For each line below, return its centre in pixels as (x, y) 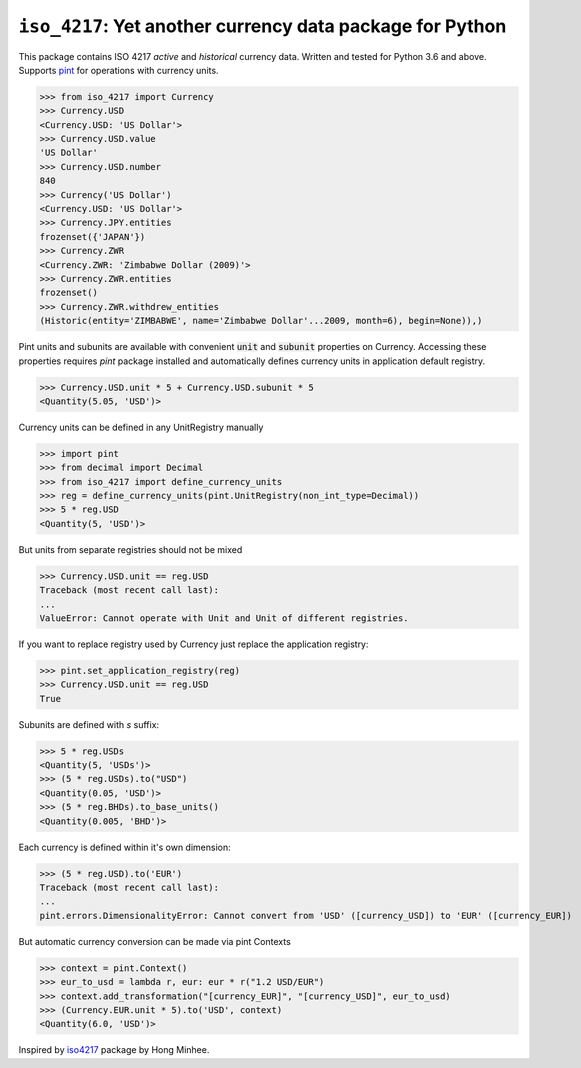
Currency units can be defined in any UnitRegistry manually (141, 427)
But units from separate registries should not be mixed (130, 549)
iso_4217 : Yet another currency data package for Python (262, 26)
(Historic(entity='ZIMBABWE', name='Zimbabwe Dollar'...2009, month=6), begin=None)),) (261, 321)
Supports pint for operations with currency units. (118, 70)
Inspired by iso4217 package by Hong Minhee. (114, 1050)
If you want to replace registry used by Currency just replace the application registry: (193, 644)
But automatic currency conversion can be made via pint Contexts (155, 941)
